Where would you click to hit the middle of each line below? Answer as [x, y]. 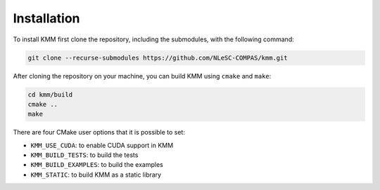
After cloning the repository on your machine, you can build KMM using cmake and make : [142, 76]
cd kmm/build [50, 94]
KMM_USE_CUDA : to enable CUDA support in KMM [102, 145]
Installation [46, 18]
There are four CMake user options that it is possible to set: [99, 133]
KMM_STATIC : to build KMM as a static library [96, 175]
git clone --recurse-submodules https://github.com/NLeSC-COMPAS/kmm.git [158, 57]
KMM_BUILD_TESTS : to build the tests [84, 155]
